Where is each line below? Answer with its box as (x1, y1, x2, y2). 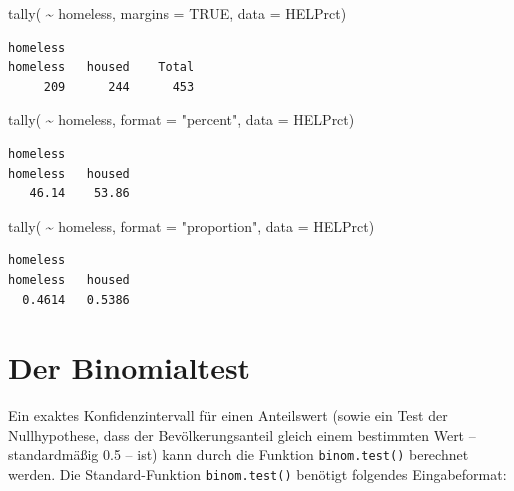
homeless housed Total (8, 60, 195, 75)
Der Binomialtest (8, 347, 251, 388)
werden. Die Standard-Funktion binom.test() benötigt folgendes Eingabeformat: (8, 464, 507, 485)
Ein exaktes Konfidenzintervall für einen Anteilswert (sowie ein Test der (8, 405, 448, 426)
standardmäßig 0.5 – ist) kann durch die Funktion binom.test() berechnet (8, 444, 469, 465)
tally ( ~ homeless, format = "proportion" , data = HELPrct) (8, 215, 375, 236)
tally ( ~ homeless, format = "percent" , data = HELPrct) (8, 109, 355, 130)
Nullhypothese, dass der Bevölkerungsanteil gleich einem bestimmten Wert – (8, 424, 476, 445)
